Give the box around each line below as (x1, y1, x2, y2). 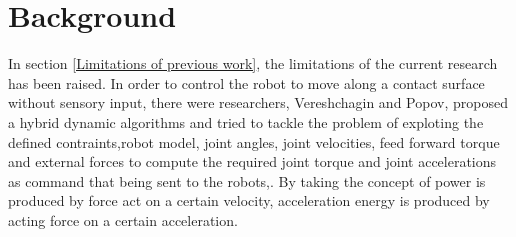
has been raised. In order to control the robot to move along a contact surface (8, 72, 485, 93)
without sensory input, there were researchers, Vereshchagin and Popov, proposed (8, 92, 508, 113)
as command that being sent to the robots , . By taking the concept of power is (8, 170, 486, 191)
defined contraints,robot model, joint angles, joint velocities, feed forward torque (8, 131, 500, 152)
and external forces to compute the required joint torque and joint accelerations (8, 151, 497, 172)
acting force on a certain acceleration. (8, 209, 238, 230)
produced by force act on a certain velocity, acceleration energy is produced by (8, 190, 490, 211)
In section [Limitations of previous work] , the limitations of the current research (8, 53, 498, 74)
